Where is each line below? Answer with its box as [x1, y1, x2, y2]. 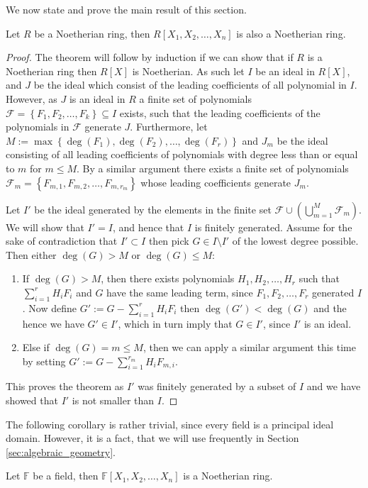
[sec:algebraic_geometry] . [6, 444, 116, 459]
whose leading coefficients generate [140, 174, 291, 189]
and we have [306, 379, 361, 394]
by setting [22, 353, 66, 368]
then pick [148, 233, 189, 248]
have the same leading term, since [106, 284, 253, 299]
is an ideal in [69, 91, 126, 106]
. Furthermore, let [130, 119, 208, 134]
